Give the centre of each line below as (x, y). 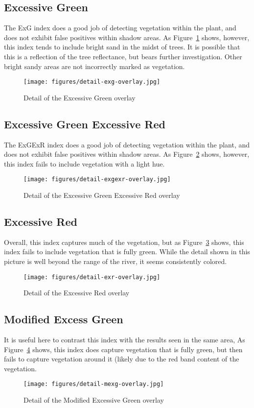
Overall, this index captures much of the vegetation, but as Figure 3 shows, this (124, 242)
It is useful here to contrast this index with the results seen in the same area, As (125, 340)
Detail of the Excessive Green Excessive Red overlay (102, 195)
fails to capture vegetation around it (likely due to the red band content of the (122, 359)
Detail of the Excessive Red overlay (77, 293)
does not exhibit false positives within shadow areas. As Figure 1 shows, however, (127, 37)
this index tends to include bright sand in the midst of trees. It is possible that (122, 47)
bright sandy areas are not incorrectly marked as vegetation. (94, 66)
